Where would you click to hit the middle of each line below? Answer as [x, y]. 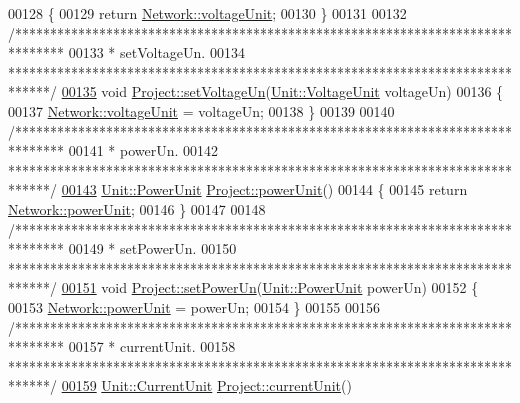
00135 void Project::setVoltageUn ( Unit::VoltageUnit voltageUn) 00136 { [282, 91]
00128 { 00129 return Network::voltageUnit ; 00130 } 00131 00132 [207, 13]
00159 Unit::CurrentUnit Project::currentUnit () [206, 385]
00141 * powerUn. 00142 [143, 150]
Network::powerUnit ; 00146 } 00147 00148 [137, 208]
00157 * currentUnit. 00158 [152, 346]
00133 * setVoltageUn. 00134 [156, 52]
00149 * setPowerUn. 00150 [152, 248]
